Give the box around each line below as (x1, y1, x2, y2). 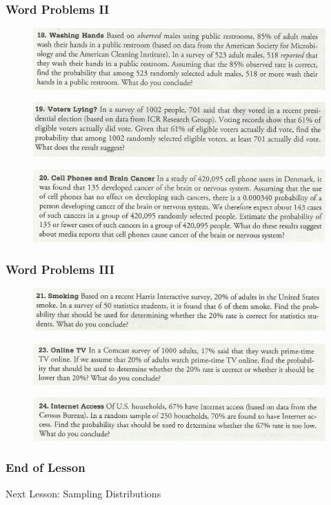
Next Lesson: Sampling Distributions (6, 486, 161, 500)
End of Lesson (6, 459, 86, 476)
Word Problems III (6, 260, 114, 277)
